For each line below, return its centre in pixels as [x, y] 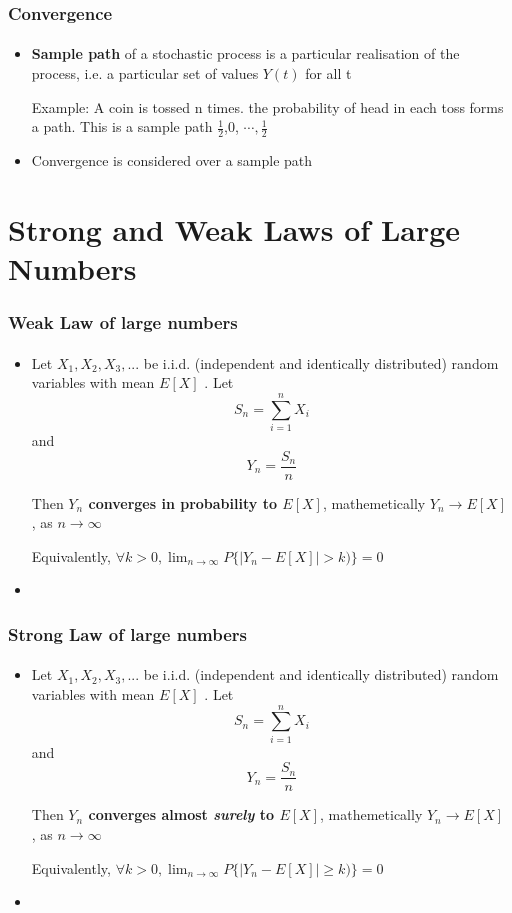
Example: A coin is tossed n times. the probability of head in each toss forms [267, 106]
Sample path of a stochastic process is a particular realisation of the [245, 53]
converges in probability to [182, 502]
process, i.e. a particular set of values [145, 73]
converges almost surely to [181, 814]
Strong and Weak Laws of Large [234, 228]
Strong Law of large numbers [127, 633]
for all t [328, 73]
